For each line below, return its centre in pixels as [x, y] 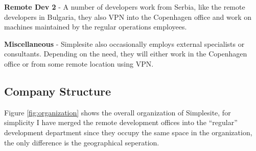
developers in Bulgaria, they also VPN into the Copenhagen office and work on [128, 17]
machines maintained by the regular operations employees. [96, 27]
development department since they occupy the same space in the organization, [128, 132]
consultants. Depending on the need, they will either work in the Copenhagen [126, 54]
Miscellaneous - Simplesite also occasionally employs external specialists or [124, 43]
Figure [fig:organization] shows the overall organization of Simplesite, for [118, 112]
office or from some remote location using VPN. [79, 63]
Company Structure [58, 91]
